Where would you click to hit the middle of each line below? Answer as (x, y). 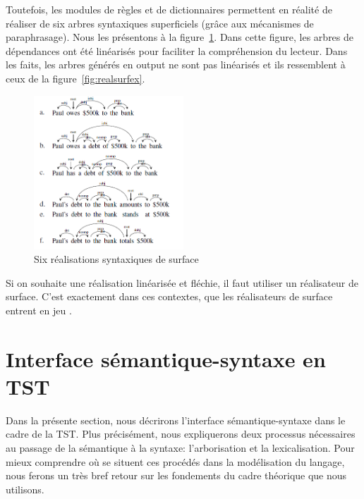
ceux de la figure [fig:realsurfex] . (75, 78)
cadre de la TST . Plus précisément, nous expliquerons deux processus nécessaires (181, 434)
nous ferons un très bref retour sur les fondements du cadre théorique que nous (176, 475)
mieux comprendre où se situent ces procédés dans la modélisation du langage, (175, 461)
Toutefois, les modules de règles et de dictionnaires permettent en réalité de (169, 9)
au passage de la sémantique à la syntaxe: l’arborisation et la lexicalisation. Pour (180, 448)
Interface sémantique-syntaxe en (166, 358)
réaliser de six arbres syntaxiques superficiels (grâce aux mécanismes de (160, 23)
